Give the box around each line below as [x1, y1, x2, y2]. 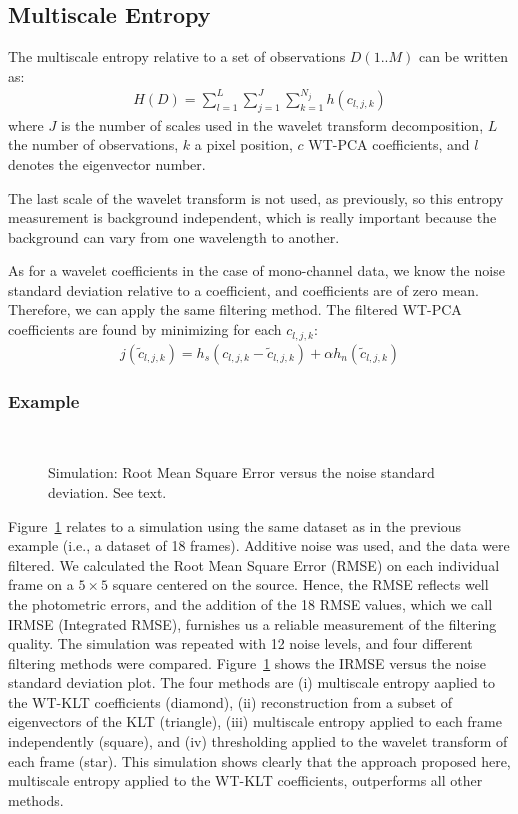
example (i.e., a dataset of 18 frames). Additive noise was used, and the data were [8, 535, 510, 556]
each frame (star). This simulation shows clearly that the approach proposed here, [8, 750, 511, 771]
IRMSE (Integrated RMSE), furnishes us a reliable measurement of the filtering [8, 613, 497, 634]
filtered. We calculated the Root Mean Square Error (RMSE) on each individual [8, 554, 500, 575]
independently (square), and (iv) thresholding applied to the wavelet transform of [8, 731, 508, 752]
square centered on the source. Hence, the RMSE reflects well [112, 574, 489, 595]
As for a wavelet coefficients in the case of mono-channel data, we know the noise [8, 260, 505, 281]
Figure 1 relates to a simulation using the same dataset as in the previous [8, 515, 462, 536]
